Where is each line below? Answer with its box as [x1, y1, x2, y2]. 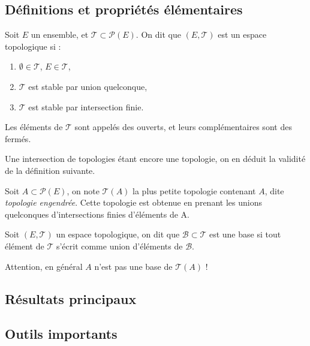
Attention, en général [5, 260, 83, 272]
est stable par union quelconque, [28, 80, 148, 92]
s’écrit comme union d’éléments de [56, 239, 183, 252]
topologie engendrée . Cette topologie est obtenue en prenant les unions [5, 196, 262, 209]
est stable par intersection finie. [28, 100, 144, 113]
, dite [264, 184, 284, 197]
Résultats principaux [5, 289, 137, 308]
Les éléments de [5, 121, 63, 133]
